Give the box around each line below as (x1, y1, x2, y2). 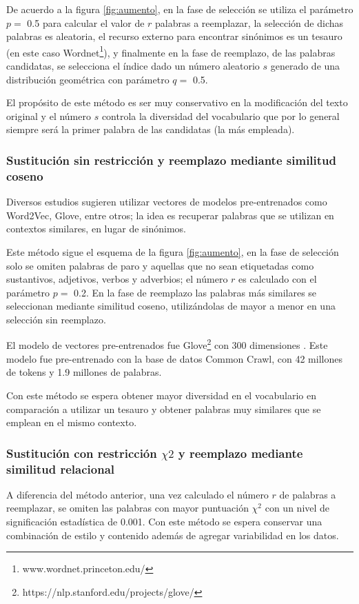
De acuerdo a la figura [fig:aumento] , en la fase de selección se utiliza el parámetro (6, 2, 353, 16)
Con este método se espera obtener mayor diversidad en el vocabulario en (6, 387, 317, 402)
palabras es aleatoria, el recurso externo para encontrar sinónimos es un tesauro (6, 29, 342, 43)
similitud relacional (6, 460, 115, 477)
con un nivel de (265, 501, 330, 515)
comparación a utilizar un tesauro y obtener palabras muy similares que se (6, 401, 321, 416)
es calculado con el (238, 272, 317, 286)
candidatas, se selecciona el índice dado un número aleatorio (6, 59, 260, 73)
